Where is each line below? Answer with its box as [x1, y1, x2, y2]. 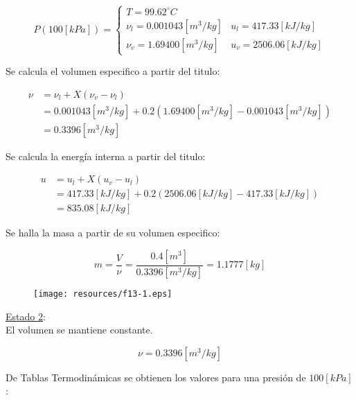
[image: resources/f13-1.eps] [33, 288, 172, 299]
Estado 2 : [6, 308, 46, 323]
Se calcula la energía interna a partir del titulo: [6, 148, 206, 163]
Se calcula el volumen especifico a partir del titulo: [6, 64, 220, 78]
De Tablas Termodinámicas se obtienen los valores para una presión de [6, 369, 306, 384]
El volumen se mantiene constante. [6, 322, 153, 337]
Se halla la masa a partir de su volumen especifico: [6, 225, 220, 240]
